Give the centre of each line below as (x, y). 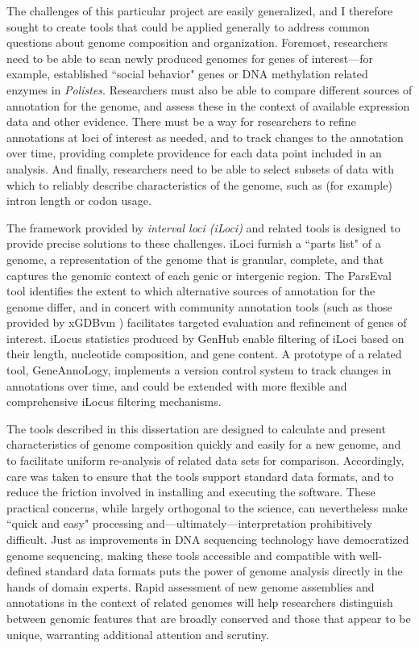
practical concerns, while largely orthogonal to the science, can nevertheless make (207, 507)
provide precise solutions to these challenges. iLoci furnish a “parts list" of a (194, 243)
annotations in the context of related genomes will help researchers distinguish (200, 602)
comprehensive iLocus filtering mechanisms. (114, 401)
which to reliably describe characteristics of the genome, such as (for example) (199, 184)
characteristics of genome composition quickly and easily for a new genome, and (204, 444)
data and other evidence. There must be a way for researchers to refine (181, 121)
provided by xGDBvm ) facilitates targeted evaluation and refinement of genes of (207, 322)
